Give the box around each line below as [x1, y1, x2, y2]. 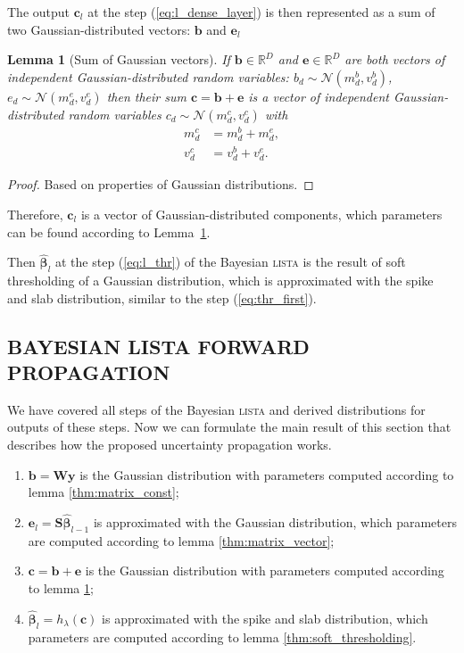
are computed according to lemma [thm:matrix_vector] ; [28, 531, 335, 550]
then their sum [106, 87, 186, 105]
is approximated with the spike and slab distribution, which [102, 608, 428, 627]
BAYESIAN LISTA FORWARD [7, 332, 310, 360]
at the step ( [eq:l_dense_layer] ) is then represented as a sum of [87, 3, 435, 21]
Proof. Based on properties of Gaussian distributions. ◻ [7, 175, 314, 194]
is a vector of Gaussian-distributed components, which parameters [80, 204, 443, 223]
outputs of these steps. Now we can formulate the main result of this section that [7, 417, 452, 436]
